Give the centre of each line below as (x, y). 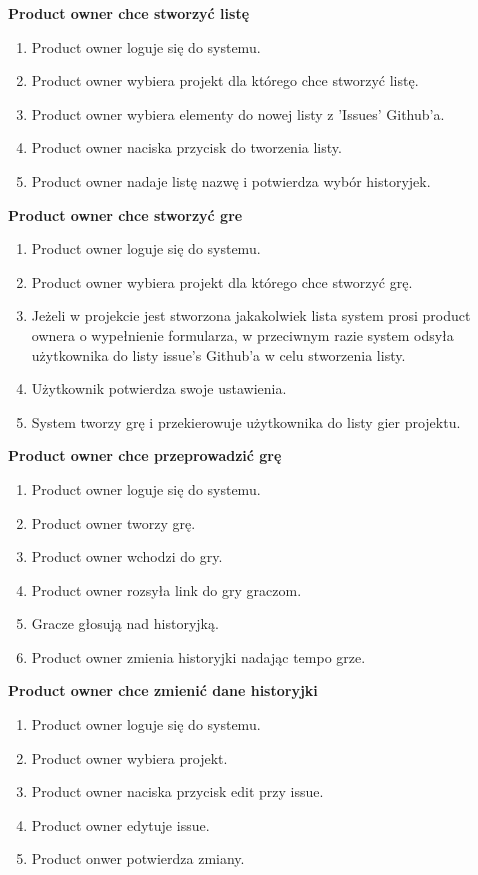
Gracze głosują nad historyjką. (125, 623)
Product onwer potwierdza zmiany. (138, 858)
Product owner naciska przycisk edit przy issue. (177, 791)
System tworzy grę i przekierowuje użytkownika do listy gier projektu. (246, 421)
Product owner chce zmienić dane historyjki (163, 690)
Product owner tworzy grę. (113, 522)
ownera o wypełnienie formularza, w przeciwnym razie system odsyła (242, 334)
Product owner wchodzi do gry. (127, 556)
